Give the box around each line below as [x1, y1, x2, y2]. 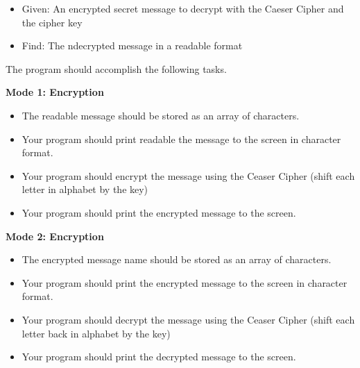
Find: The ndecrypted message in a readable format [22, 38, 243, 53]
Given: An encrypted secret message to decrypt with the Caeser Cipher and [22, 1, 344, 15]
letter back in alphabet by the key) [22, 326, 171, 340]
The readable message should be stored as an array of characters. [22, 108, 300, 122]
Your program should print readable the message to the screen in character [22, 131, 341, 146]
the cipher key [22, 15, 83, 29]
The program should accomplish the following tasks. [6, 61, 227, 76]
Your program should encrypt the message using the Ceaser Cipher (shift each [22, 168, 355, 183]
